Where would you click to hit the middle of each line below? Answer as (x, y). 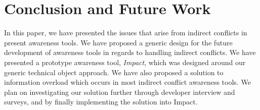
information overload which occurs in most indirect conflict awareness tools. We (127, 82)
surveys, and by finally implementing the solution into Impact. (101, 102)
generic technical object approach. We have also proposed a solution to (114, 72)
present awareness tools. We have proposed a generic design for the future (118, 42)
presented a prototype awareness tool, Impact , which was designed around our (125, 62)
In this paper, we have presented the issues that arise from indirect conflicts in (126, 33)
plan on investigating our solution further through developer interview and (120, 92)
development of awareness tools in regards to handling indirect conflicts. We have (130, 52)
